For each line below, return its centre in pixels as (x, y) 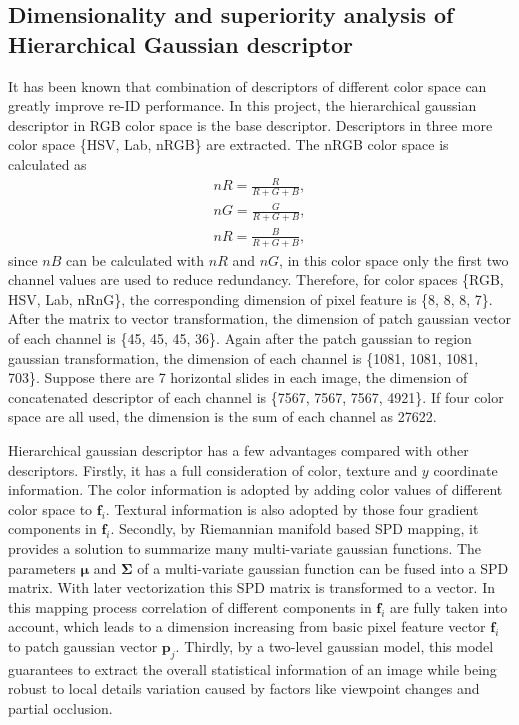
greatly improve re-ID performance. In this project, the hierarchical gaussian (242, 105)
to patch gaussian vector (83, 645)
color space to (50, 508)
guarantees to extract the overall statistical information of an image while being (252, 668)
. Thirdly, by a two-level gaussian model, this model (334, 645)
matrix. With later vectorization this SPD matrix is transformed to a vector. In (252, 587)
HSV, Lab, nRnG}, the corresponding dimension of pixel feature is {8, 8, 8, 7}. (250, 298)
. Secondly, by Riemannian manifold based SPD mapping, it (294, 528)
